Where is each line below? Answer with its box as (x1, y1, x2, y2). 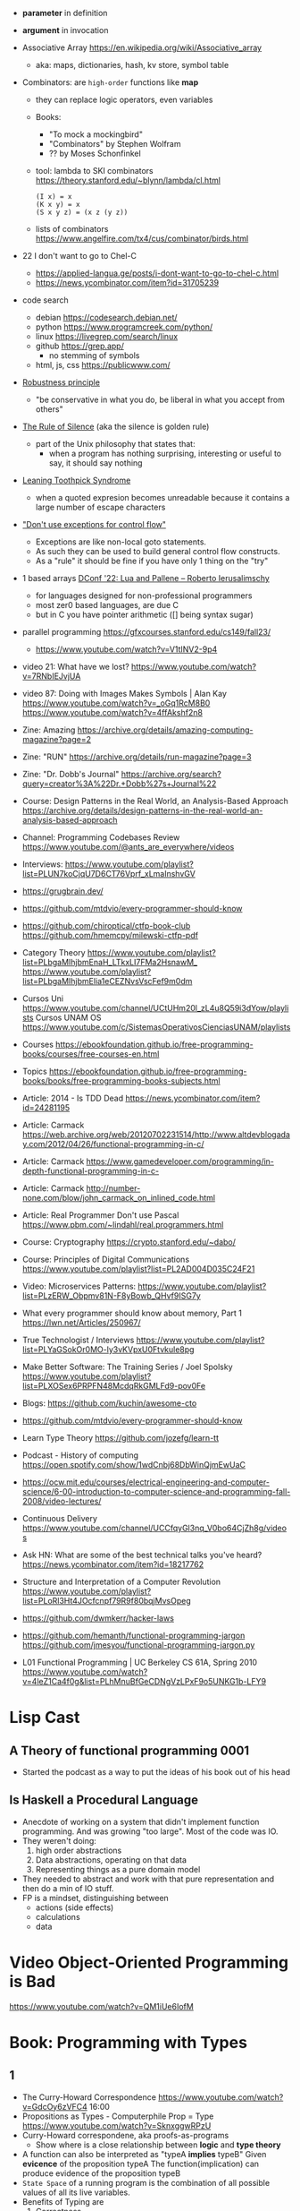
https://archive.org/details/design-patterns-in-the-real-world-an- (21, 805, 263, 816)
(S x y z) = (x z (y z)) (35, 208, 129, 217)
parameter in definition (21, 8, 108, 18)
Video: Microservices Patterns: (21, 1281, 137, 1291)
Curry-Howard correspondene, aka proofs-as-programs (21, 2130, 229, 2140)
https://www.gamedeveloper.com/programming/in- (86, 1156, 275, 1167)
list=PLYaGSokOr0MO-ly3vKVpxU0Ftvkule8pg (21, 1344, 195, 1355)
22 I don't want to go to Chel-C (21, 251, 137, 261)
